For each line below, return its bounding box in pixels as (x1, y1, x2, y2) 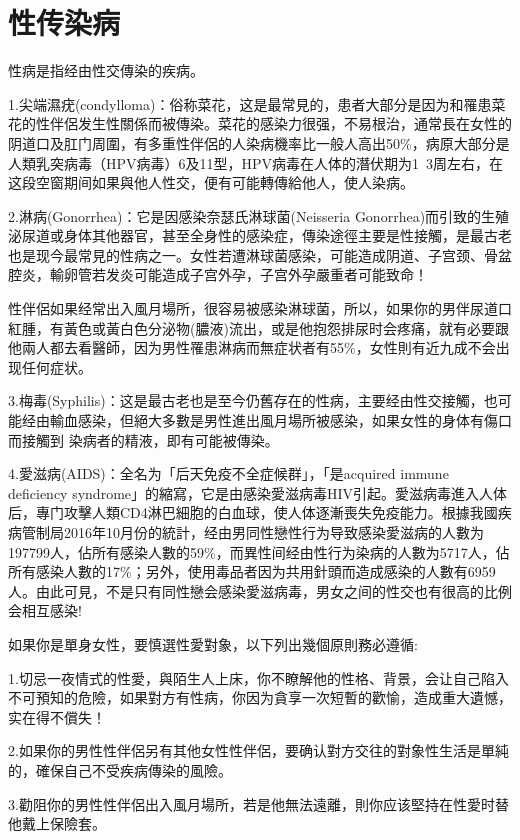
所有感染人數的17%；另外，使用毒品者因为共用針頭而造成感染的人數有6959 (8, 561, 496, 582)
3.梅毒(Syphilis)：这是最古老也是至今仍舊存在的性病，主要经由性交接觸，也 (8, 390, 498, 411)
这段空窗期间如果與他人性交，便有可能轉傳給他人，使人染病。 (8, 172, 414, 193)
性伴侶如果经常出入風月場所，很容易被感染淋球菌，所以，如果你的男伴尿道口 (8, 298, 512, 319)
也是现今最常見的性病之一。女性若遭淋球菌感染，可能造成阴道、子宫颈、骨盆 (8, 244, 512, 265)
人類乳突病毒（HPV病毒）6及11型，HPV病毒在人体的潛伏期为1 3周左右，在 (8, 152, 504, 173)
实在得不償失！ (8, 706, 106, 727)
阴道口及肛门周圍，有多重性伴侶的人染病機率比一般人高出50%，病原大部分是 (8, 132, 510, 153)
